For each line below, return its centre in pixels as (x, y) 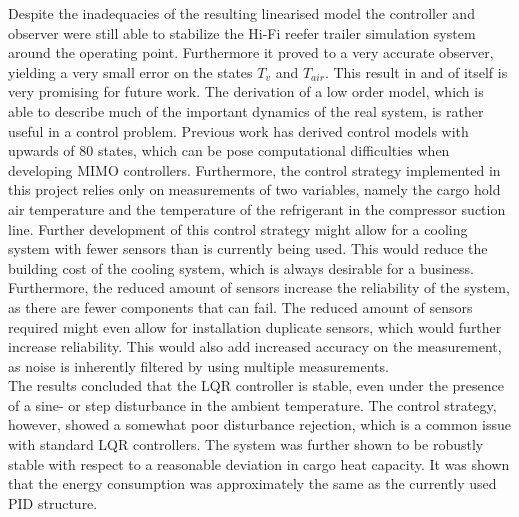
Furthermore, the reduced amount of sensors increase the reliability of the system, (259, 287)
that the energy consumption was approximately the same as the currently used (252, 483)
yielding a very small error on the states (130, 71)
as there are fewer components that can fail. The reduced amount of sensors (240, 306)
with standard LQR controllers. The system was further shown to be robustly (246, 444)
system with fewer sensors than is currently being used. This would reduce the (248, 248)
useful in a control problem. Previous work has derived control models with (238, 130)
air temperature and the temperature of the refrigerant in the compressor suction (257, 208)
